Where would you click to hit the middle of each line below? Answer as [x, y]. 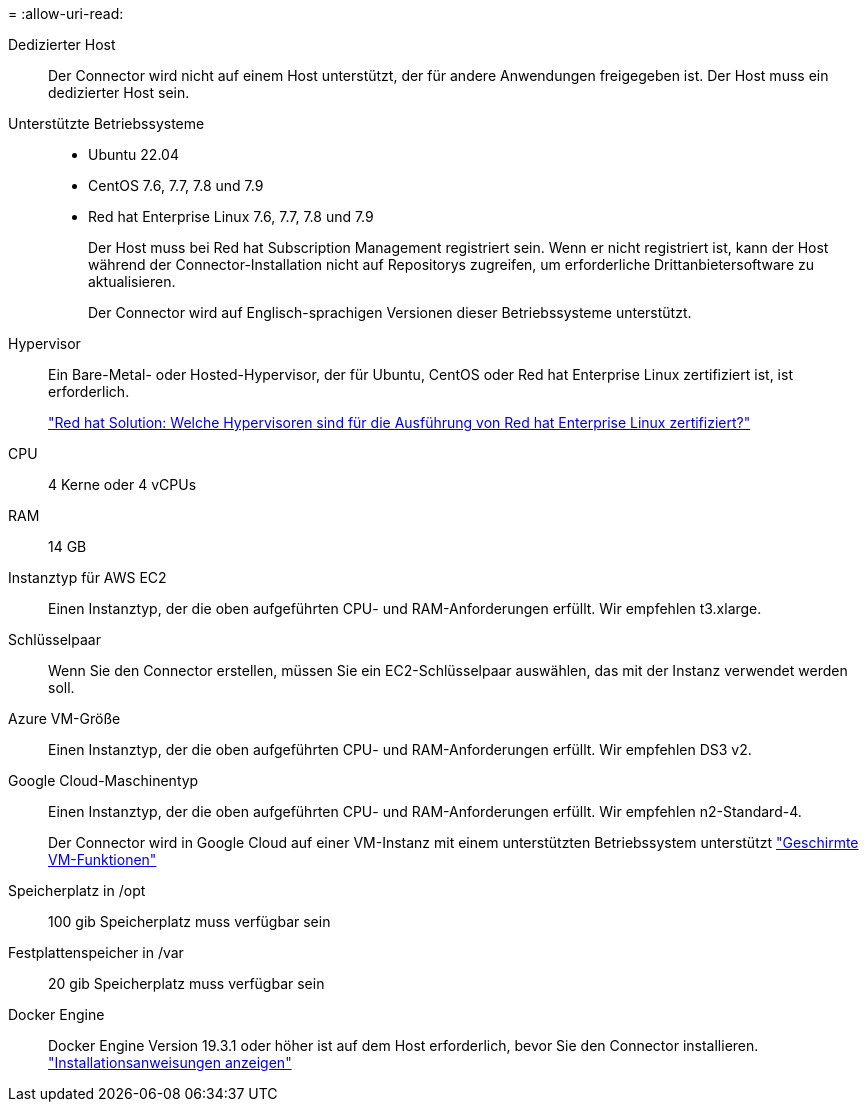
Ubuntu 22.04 [133, 154]
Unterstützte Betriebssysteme [106, 123]
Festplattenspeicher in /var [96, 952]
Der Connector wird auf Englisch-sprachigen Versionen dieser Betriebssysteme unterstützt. [390, 312]
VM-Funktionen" [102, 859]
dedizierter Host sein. [119, 92]
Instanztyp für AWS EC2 [87, 577]
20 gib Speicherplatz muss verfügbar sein [186, 983]
